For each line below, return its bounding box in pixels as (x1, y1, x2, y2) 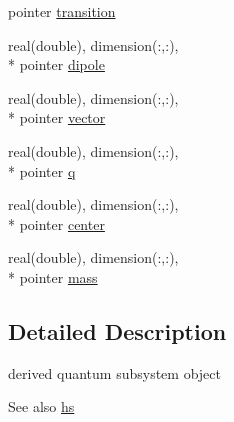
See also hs (8, 396, 75, 417)
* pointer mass (8, 266, 98, 287)
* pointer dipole (8, 54, 105, 75)
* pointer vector (8, 107, 106, 128)
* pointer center (8, 213, 105, 234)
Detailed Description (8, 315, 227, 346)
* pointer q (8, 160, 76, 181)
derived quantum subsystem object (8, 362, 221, 383)
